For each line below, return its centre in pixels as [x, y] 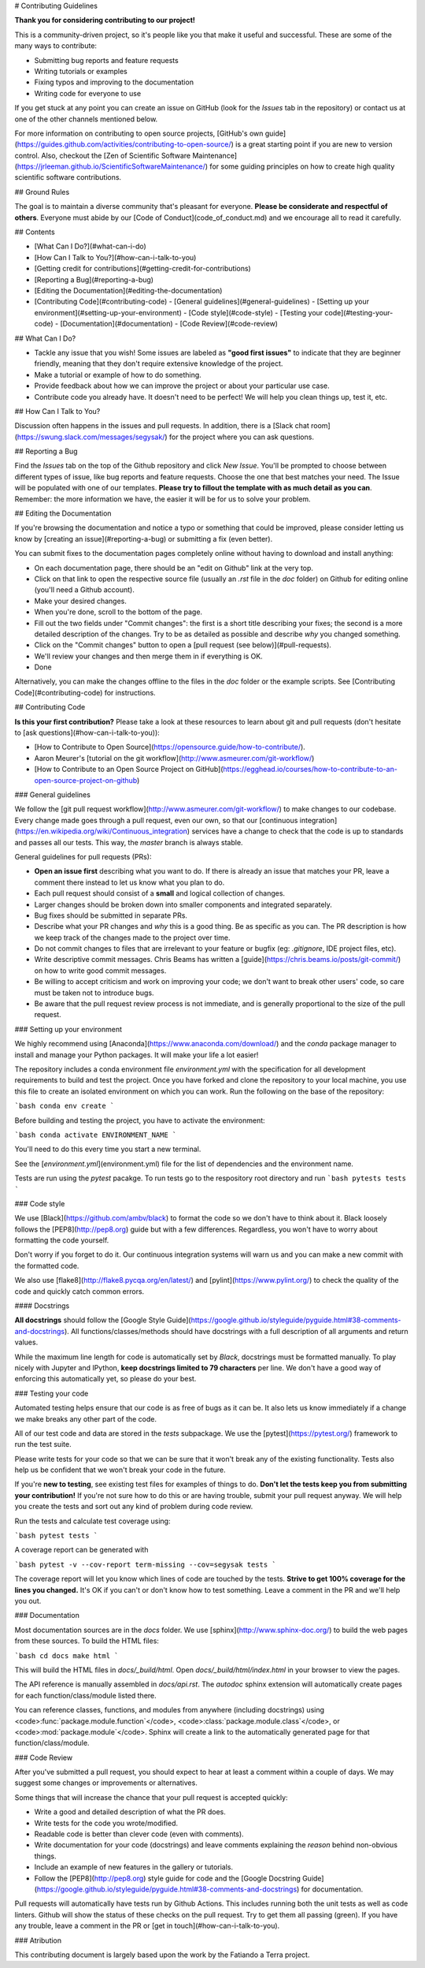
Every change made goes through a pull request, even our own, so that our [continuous [156, 820]
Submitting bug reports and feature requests [106, 60]
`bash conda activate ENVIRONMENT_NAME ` [96, 1135]
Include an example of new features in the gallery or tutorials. [134, 1867]
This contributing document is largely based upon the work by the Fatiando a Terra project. [162, 1955]
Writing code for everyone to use [88, 93]
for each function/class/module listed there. [85, 1695]
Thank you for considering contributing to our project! [105, 20]
